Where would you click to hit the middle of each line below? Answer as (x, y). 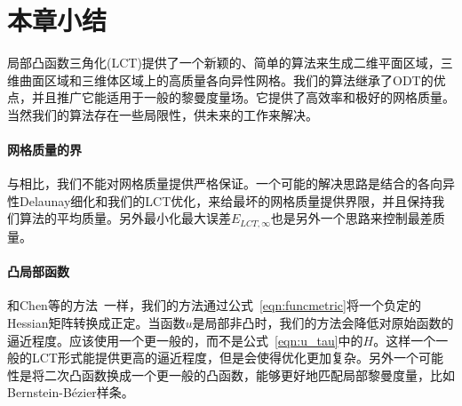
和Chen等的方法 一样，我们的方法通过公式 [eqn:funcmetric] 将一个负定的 (214, 305)
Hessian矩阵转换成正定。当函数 (96, 322)
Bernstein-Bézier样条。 (71, 392)
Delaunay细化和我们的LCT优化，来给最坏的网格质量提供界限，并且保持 (226, 200)
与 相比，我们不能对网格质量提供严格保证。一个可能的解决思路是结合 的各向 (225, 183)
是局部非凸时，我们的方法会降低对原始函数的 (323, 322)
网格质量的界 (44, 150)
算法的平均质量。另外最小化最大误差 (125, 218)
